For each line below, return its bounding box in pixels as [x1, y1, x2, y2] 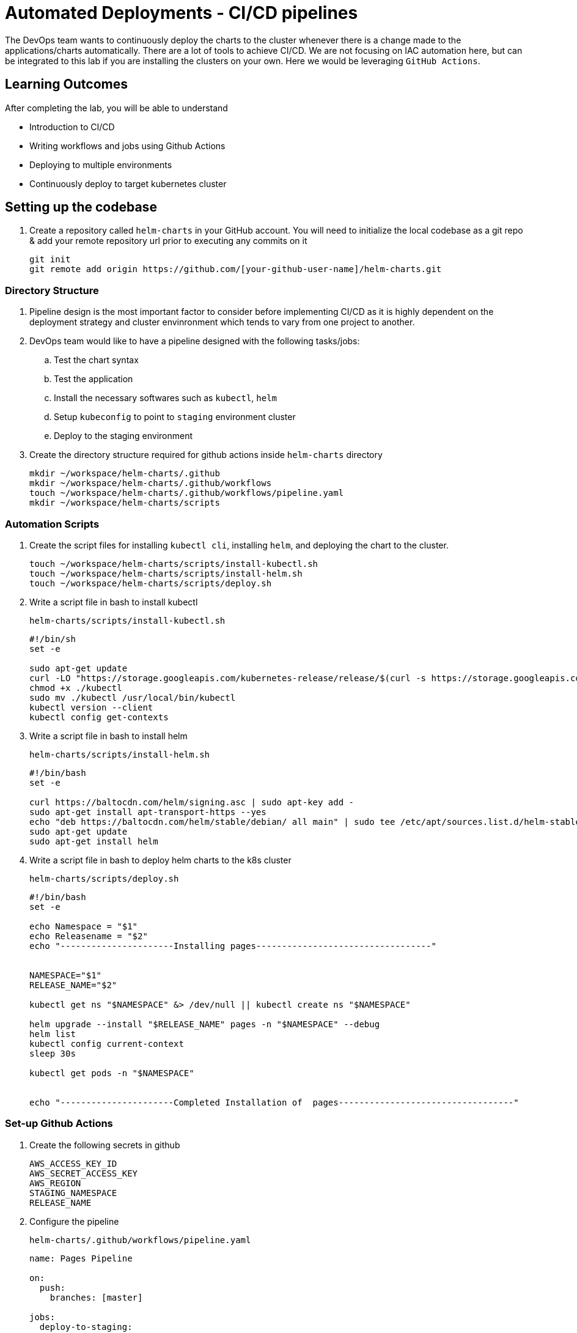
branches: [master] [50, 1292, 143, 1302]
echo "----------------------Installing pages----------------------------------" [29, 940, 436, 951]
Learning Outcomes [5, 76, 128, 92]
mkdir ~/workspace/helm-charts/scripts [29, 498, 220, 508]
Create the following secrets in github [29, 1139, 180, 1150]
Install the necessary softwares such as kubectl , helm [54, 393, 277, 404]
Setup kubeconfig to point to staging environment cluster [54, 412, 296, 423]
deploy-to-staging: [39, 1321, 133, 1332]
